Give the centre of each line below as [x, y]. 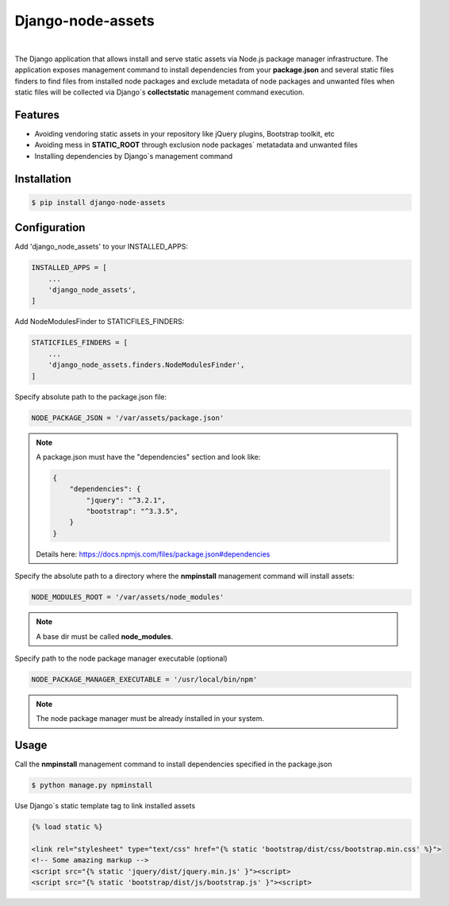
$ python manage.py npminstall [92, 785]
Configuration [50, 227]
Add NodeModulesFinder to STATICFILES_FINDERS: [100, 322]
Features [37, 115]
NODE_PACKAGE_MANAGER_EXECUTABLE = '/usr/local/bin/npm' [144, 679]
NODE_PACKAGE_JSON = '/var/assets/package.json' [128, 418]
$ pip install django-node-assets [98, 202]
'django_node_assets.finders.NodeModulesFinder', [146, 365]
